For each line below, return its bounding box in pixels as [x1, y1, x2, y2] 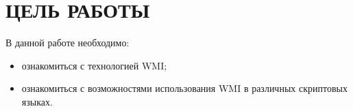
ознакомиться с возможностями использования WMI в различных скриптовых [21, 81, 348, 95]
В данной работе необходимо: [5, 35, 130, 50]
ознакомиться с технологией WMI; [21, 58, 167, 72]
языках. [21, 94, 53, 108]
